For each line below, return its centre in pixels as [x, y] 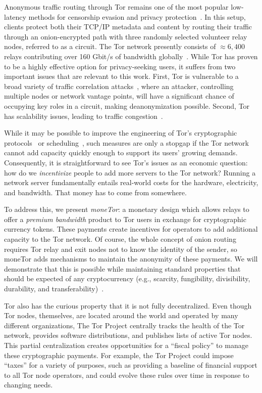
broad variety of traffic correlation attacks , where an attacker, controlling [119, 86]
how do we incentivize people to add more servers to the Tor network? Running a [130, 172]
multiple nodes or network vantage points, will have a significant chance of [119, 96]
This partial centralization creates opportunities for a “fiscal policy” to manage [126, 345]
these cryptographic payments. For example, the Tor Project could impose [119, 355]
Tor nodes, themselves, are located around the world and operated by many [121, 315]
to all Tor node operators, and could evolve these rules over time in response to [127, 375]
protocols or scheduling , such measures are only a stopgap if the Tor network [126, 142]
